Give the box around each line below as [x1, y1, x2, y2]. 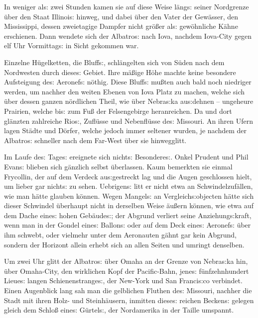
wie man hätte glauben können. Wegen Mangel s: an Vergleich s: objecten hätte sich [4, 190, 254, 201]
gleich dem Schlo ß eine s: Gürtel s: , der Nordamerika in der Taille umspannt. [4, 305, 234, 315]
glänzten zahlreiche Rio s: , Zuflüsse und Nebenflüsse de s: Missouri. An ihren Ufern [4, 115, 253, 126]
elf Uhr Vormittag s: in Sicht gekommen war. [4, 40, 139, 51]
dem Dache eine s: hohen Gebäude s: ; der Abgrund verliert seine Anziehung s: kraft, [4, 210, 252, 220]
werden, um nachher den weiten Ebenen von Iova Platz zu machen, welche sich [4, 86, 245, 96]
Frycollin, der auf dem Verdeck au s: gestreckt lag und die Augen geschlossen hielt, [4, 171, 252, 181]
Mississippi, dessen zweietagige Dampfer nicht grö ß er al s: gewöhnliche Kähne [4, 21, 238, 31]
